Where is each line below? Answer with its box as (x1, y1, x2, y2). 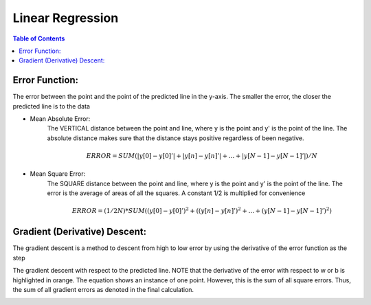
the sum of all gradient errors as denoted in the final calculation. (12, 286, 194, 294)
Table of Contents (12, 34, 65, 43)
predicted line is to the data (12, 102, 91, 110)
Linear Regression (12, 10, 119, 25)
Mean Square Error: (30, 170, 86, 178)
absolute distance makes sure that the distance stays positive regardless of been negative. (47, 134, 304, 142)
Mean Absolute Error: (30, 115, 91, 123)
